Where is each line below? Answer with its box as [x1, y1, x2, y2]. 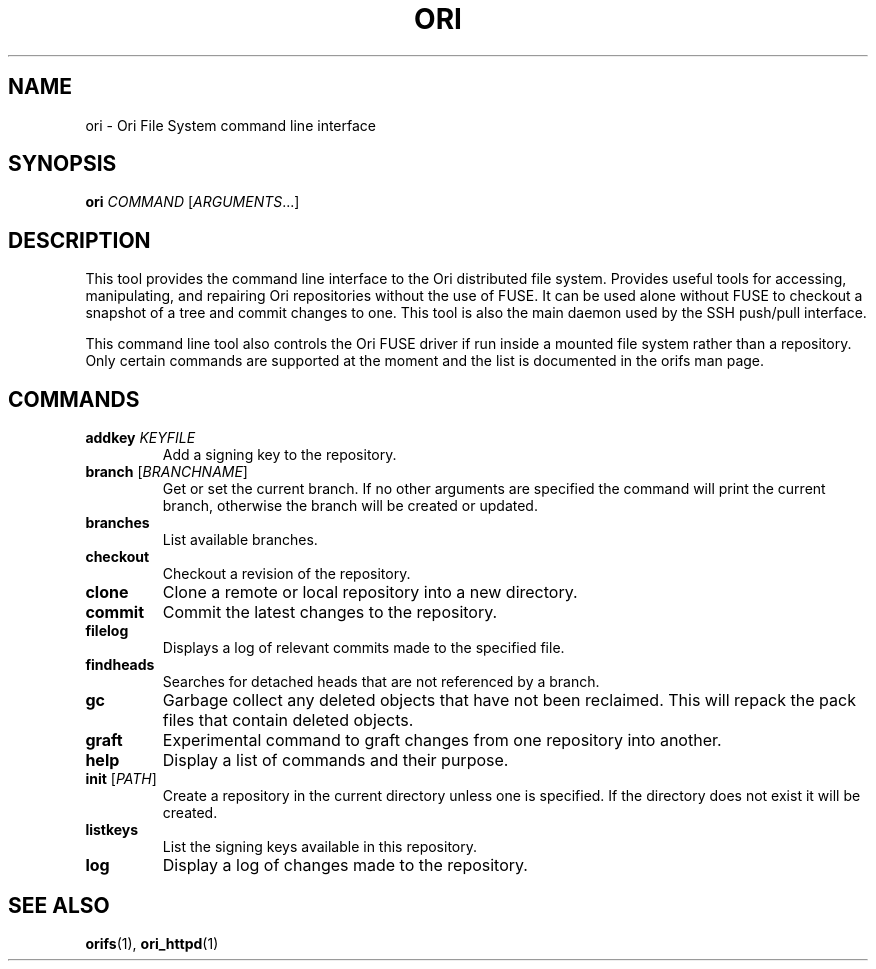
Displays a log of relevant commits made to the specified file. [162, 639, 565, 657]
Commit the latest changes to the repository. [162, 602, 498, 623]
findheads [85, 656, 155, 674]
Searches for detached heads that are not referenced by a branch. [162, 673, 600, 691]
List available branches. [162, 531, 318, 549]
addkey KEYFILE [85, 429, 196, 447]
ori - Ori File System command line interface [85, 116, 376, 134]
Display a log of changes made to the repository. [162, 855, 528, 876]
